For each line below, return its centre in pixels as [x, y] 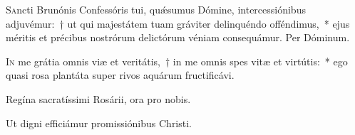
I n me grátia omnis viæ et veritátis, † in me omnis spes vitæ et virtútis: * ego [177, 61]
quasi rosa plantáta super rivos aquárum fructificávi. [120, 75]
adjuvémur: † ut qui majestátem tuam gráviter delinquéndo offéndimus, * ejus [178, 23]
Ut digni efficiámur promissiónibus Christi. [99, 123]
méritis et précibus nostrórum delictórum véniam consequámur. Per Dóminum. [178, 37]
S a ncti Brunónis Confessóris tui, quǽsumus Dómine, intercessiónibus [156, 9]
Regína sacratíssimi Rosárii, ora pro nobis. [98, 98]
